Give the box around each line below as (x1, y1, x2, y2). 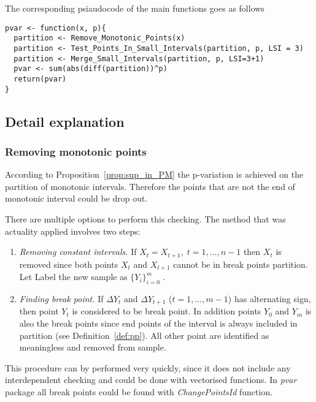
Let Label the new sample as (19, 270, 128, 283)
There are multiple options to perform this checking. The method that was (5, 212, 286, 225)
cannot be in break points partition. (173, 257, 308, 270)
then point (19, 305, 59, 317)
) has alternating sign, (228, 292, 311, 305)
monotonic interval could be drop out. (5, 192, 148, 205)
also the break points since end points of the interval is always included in (19, 316, 298, 329)
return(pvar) (13, 74, 67, 83)
